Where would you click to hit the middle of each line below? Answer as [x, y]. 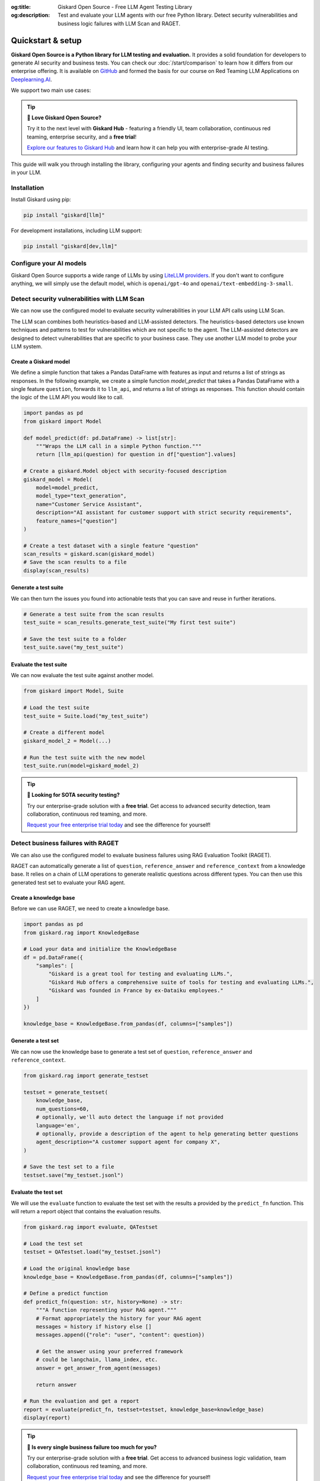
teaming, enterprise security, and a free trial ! [82, 137]
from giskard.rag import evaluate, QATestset [91, 1227]
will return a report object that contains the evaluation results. [86, 1211]
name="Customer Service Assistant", [89, 504]
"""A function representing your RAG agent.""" [106, 1310]
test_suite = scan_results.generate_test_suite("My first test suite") [130, 623]
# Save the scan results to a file [75, 562]
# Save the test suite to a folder [75, 639]
